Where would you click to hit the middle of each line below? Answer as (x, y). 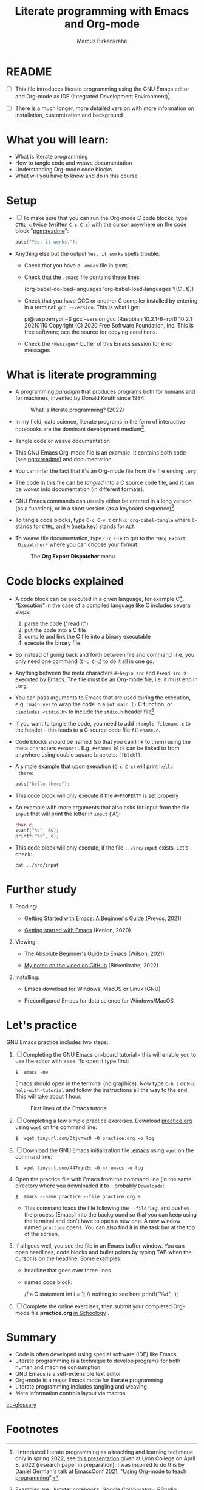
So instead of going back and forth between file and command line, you (105, 655)
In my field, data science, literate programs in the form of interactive (100, 422)
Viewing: (26, 942)
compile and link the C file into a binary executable (87, 637)
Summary (31, 1337)
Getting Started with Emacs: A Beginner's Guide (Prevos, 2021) (103, 918)
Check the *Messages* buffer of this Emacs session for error (99, 344)
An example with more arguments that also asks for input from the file (102, 807)
